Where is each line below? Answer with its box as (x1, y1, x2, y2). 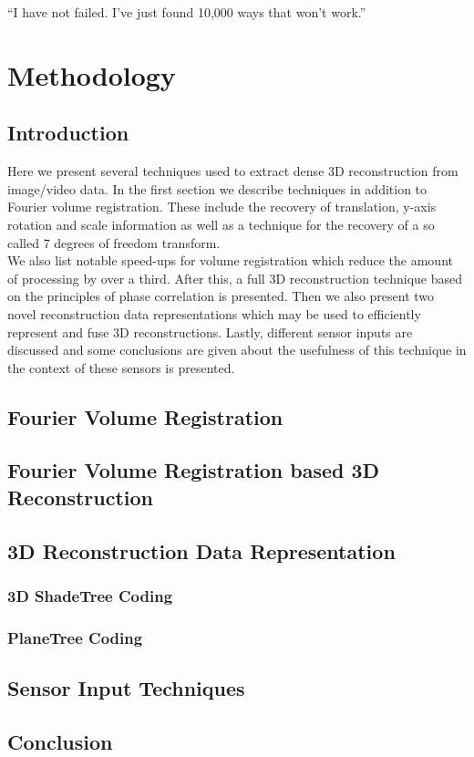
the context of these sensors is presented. (7, 358, 235, 377)
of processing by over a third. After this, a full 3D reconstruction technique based (7, 268, 462, 287)
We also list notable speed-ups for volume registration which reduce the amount (7, 251, 453, 270)
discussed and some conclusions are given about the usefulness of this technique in (7, 340, 467, 359)
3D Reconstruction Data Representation (7, 536, 396, 565)
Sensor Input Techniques (7, 674, 245, 702)
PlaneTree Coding (7, 626, 143, 648)
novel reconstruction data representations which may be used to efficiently (7, 304, 421, 323)
